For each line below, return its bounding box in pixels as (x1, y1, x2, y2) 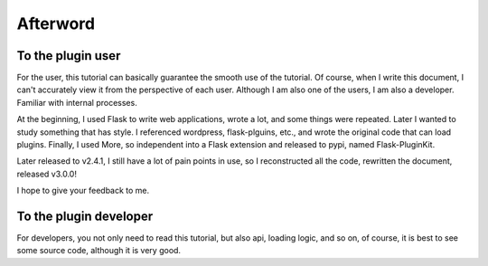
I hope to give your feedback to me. (16, 185, 150, 196)
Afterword (16, 14, 95, 33)
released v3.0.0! (16, 168, 77, 179)
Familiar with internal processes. (16, 97, 137, 108)
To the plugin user (16, 48, 121, 63)
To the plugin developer (16, 209, 154, 223)
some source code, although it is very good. (16, 245, 181, 256)
